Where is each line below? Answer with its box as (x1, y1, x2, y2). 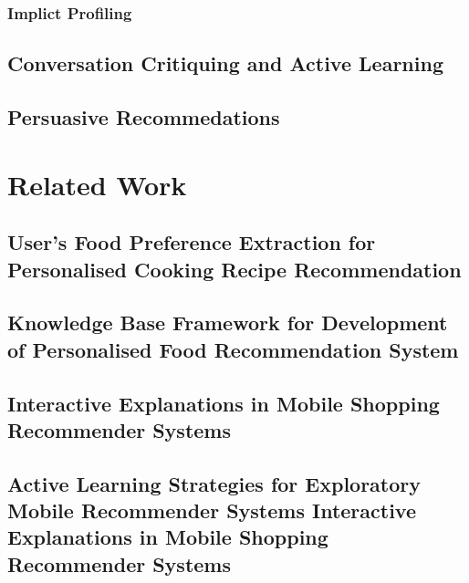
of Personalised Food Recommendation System (7, 335, 459, 363)
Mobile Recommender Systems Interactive (7, 496, 416, 525)
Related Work (7, 165, 187, 203)
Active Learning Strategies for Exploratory (7, 469, 422, 497)
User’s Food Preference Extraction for (7, 228, 376, 256)
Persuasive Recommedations (7, 103, 280, 131)
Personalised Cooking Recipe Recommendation (7, 255, 462, 283)
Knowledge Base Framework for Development (7, 308, 448, 337)
